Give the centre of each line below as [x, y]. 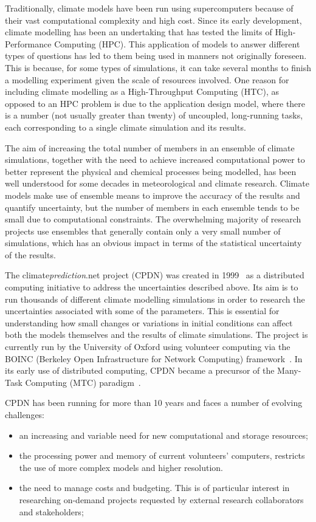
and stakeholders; [51, 511]
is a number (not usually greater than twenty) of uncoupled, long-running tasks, [154, 115]
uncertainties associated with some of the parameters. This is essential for [142, 311]
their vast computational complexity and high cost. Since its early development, [153, 20]
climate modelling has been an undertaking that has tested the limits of [139, 32]
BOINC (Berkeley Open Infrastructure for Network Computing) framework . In [154, 358]
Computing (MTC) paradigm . [83, 382]
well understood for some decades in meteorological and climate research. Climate [157, 183]
